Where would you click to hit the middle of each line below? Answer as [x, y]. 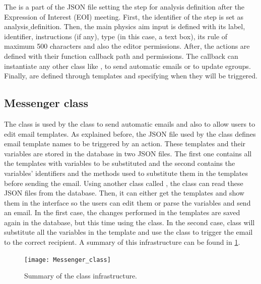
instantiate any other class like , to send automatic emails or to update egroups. [127, 66]
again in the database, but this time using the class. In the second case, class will [129, 222]
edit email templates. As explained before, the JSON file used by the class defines [130, 133]
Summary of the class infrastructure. [81, 276]
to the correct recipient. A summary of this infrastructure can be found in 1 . [122, 242]
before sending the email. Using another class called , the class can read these [124, 183]
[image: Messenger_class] [68, 260]
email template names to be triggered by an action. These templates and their [125, 144]
